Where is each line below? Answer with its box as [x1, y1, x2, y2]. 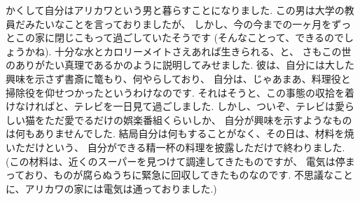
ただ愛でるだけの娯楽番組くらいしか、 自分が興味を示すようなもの [44, 112, 352, 127]
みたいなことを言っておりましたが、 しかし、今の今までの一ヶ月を [25, 16, 332, 31]
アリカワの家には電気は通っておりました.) [25, 181, 217, 195]
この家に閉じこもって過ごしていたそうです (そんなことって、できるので [15, 30, 344, 45]
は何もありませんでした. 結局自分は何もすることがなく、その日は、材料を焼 [6, 126, 354, 141]
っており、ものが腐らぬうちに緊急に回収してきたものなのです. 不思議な [6, 167, 334, 182]
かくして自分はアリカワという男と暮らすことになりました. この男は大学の [6, 3, 345, 17]
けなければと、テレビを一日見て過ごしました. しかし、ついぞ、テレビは [6, 99, 335, 113]
